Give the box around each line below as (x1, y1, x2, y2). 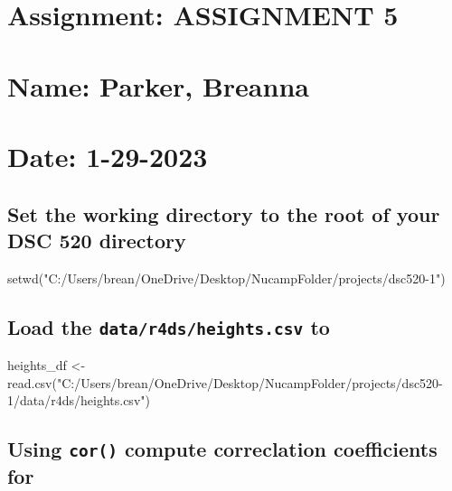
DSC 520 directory (7, 226, 186, 254)
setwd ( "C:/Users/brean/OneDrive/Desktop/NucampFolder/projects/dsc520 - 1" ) (7, 268, 446, 287)
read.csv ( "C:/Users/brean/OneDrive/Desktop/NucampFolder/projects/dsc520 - (7, 373, 443, 392)
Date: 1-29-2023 (7, 137, 208, 174)
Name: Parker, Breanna (7, 67, 309, 104)
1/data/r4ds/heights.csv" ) (7, 391, 150, 410)
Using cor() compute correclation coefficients (7, 435, 438, 463)
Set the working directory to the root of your (7, 199, 440, 227)
